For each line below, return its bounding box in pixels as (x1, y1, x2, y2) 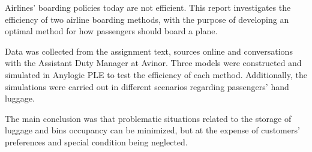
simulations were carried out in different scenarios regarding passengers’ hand (5, 80, 289, 93)
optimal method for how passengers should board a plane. (5, 25, 218, 37)
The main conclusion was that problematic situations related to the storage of (5, 112, 292, 124)
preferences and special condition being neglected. (5, 135, 188, 148)
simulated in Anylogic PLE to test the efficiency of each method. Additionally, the (5, 68, 307, 81)
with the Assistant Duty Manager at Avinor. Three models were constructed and (5, 56, 302, 69)
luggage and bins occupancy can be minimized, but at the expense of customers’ (5, 124, 300, 136)
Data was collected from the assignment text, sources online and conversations (5, 44, 293, 57)
